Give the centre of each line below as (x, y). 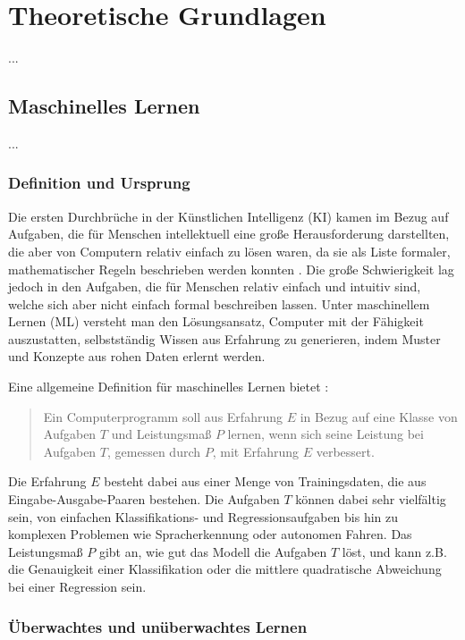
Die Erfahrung (47, 481)
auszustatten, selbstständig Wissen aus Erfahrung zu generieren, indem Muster (224, 338)
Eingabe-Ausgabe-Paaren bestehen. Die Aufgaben (144, 499)
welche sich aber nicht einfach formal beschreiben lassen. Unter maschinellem (219, 303)
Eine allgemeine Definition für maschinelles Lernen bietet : (169, 387)
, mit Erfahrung (256, 451)
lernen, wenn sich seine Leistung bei (325, 434)
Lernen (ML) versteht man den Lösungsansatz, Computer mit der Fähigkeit (216, 321)
